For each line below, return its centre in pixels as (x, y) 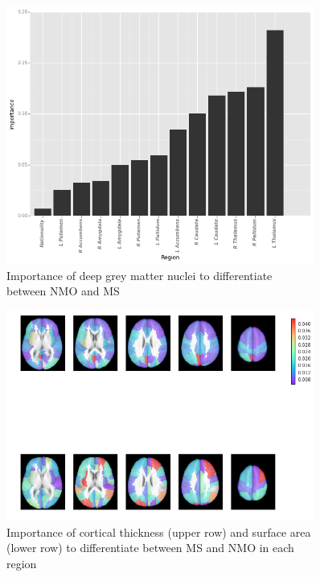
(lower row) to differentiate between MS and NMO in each (150, 548)
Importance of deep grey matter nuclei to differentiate (139, 275)
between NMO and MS (63, 291)
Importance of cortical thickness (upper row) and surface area (159, 532)
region (22, 563)
